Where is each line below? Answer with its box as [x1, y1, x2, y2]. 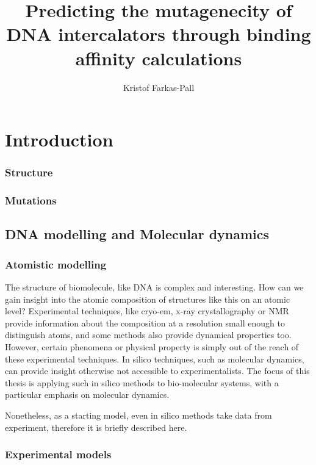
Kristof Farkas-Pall [123, 81, 195, 93]
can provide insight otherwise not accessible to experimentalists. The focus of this [5, 364, 310, 377]
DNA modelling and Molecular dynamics [5, 225, 270, 243]
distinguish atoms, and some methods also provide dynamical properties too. [5, 328, 292, 341]
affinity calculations [75, 45, 242, 70]
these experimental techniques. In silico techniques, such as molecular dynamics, [5, 352, 304, 365]
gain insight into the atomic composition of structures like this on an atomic [5, 292, 290, 305]
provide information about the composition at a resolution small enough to [5, 316, 285, 329]
